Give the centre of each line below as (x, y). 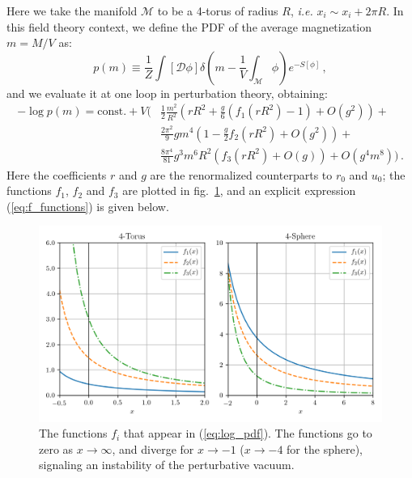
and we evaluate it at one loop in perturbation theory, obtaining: (167, 93)
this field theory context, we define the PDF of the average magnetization (189, 26)
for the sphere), (325, 448)
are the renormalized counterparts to (241, 174)
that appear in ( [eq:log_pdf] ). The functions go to (248, 433)
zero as (56, 448)
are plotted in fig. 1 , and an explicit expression (239, 190)
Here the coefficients (57, 174)
